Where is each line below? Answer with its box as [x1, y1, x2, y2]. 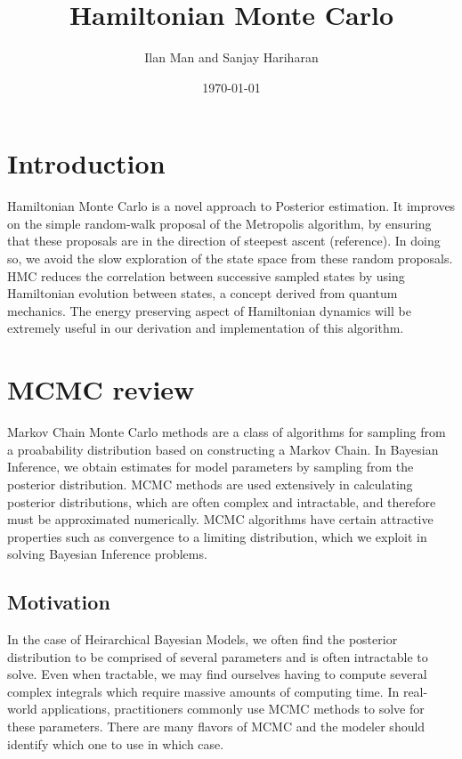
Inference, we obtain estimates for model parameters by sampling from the [7, 457, 414, 476]
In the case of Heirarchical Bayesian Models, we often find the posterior [7, 630, 398, 649]
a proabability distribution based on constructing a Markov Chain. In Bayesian [7, 440, 439, 458]
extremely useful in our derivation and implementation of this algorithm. [7, 319, 404, 337]
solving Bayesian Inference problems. [7, 545, 207, 563]
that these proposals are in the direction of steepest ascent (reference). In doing [7, 231, 441, 250]
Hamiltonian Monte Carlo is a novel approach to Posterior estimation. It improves [7, 197, 456, 215]
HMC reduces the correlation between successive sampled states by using [7, 266, 405, 285]
